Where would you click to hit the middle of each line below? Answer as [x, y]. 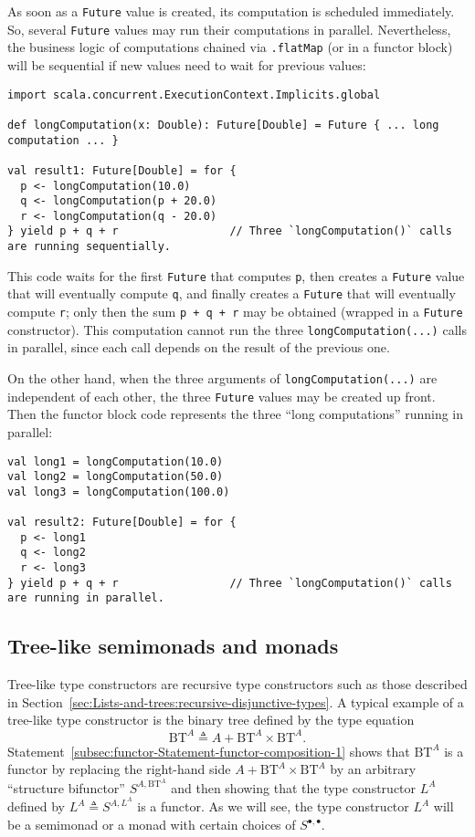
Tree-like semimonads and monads [173, 646]
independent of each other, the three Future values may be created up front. [222, 396]
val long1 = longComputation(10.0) [116, 461]
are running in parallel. [86, 598]
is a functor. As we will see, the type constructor [273, 806]
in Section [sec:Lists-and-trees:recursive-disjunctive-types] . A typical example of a [236, 701]
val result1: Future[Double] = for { [122, 170]
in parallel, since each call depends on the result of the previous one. [199, 347]
